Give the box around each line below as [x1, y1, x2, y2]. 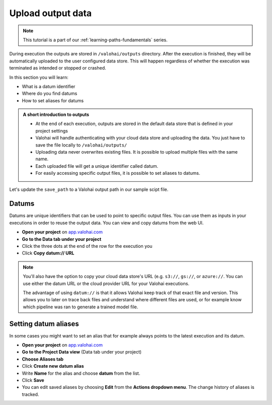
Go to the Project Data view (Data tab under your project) [22, 349, 142, 355]
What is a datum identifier [22, 83, 76, 89]
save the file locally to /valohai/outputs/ [35, 142, 127, 148]
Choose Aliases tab [22, 356, 64, 362]
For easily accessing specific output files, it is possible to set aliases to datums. [35, 170, 200, 176]
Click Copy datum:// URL [22, 250, 75, 256]
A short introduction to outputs [23, 111, 89, 118]
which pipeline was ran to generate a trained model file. [23, 304, 139, 310]
